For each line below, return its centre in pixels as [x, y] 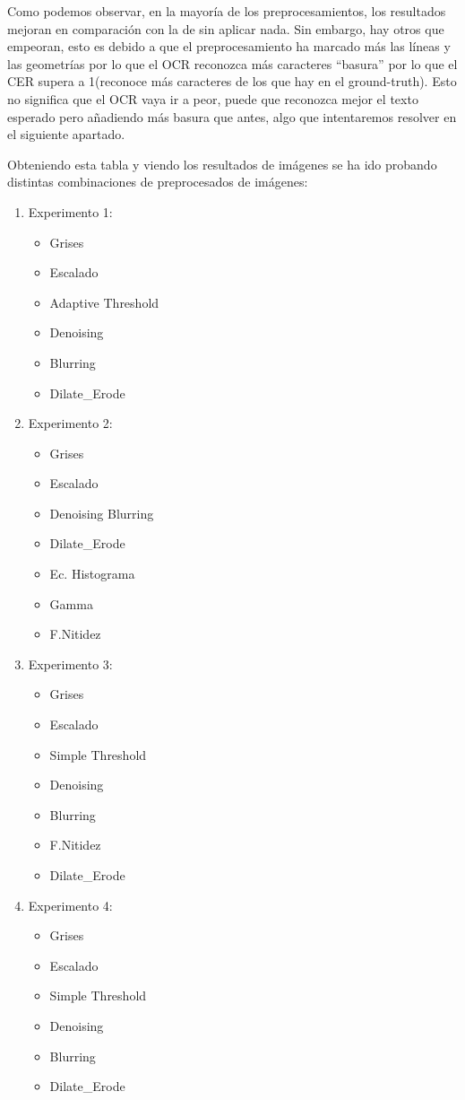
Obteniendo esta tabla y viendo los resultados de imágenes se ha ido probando [222, 164]
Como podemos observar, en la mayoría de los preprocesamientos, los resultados [227, 11]
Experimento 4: [70, 905]
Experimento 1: [70, 211]
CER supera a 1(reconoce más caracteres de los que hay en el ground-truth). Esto [232, 81]
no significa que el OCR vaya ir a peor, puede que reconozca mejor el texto [213, 98]
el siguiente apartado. [66, 134]
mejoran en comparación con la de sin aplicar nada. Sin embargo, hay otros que [226, 28]
